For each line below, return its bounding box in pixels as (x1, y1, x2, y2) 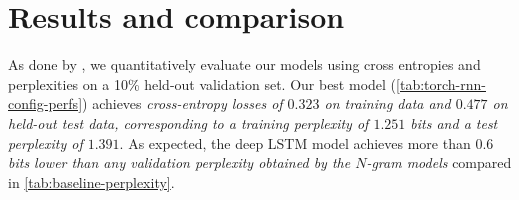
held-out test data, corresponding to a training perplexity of (8, 112, 369, 133)
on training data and (324, 93, 451, 114)
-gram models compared (366, 152, 512, 173)
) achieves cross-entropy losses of (82, 93, 283, 114)
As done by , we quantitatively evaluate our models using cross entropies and (8, 54, 481, 75)
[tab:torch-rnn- (396, 73, 486, 94)
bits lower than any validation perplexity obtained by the (8, 152, 351, 173)
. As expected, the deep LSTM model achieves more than (119, 132, 471, 153)
